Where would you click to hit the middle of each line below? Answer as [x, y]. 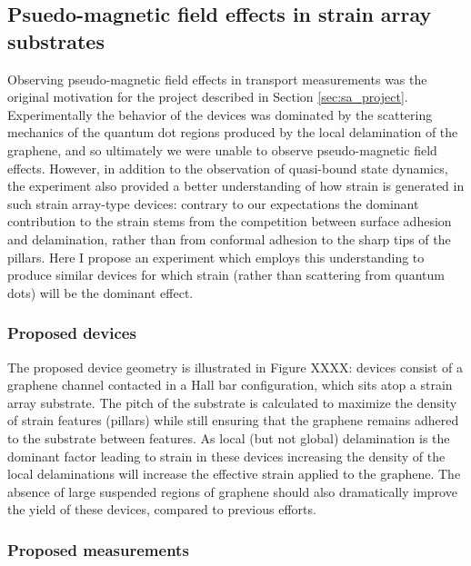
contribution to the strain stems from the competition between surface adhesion [230, 221]
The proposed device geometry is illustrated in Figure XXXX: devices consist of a [235, 367]
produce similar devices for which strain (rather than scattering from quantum [226, 275]
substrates [56, 40]
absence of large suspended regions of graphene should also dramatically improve [232, 491]
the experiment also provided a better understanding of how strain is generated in [236, 186]
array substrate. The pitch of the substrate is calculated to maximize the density [232, 402]
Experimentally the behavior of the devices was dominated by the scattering [220, 114]
